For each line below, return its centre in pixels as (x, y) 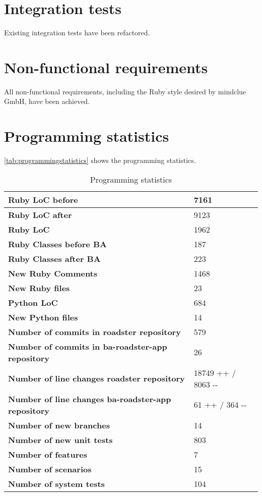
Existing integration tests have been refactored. (77, 33)
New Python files (43, 317)
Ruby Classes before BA (57, 244)
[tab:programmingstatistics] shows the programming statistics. (100, 160)
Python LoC (33, 302)
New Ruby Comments (53, 273)
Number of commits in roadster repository (94, 332)
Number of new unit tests (60, 439)
